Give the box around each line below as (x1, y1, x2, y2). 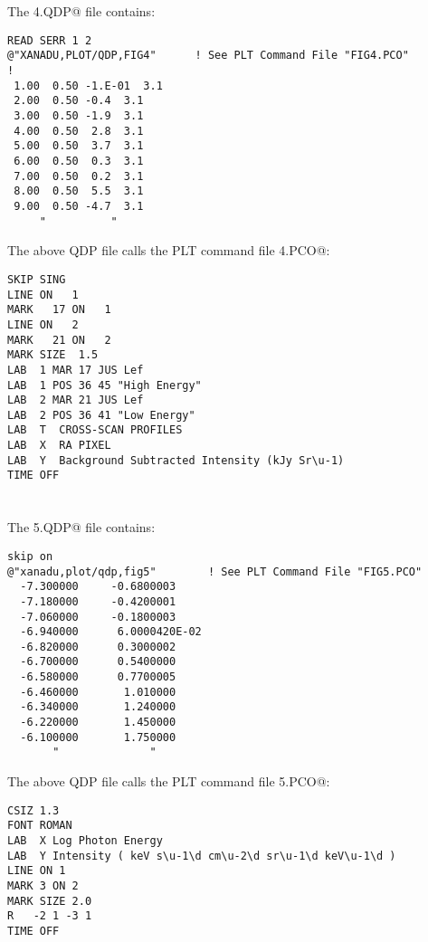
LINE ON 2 (7, 318, 79, 331)
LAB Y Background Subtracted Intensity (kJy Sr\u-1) (7, 453, 345, 467)
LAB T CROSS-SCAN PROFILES (7, 423, 183, 437)
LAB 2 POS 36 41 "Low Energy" (7, 408, 195, 422)
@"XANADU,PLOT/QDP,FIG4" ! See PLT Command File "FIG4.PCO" (7, 49, 409, 62)
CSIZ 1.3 (7, 804, 60, 817)
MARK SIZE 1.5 (7, 348, 99, 362)
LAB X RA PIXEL (7, 439, 111, 452)
